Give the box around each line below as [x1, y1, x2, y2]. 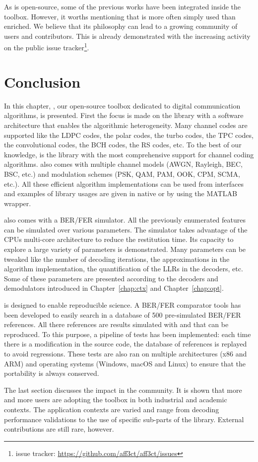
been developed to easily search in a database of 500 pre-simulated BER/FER [4, 309, 241, 320]
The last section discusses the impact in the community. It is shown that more [4, 384, 242, 395]
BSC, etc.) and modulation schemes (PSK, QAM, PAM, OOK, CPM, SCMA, [4, 168, 240, 179]
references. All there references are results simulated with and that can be [4, 319, 229, 330]
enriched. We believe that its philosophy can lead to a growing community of [4, 21, 238, 31]
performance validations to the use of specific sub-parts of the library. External [4, 414, 244, 424]
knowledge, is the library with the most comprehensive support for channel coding [4, 149, 254, 159]
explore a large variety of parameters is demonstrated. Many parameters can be [4, 244, 246, 254]
